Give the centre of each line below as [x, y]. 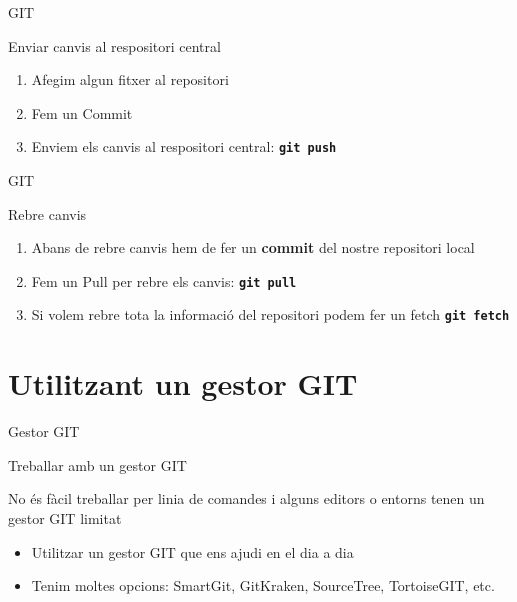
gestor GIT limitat [65, 518]
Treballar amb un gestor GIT [97, 464]
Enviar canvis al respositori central [114, 45]
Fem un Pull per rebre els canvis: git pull [164, 280]
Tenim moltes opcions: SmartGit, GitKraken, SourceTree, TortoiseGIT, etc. [263, 585]
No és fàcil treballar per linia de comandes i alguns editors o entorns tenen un [246, 498]
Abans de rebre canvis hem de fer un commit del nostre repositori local [253, 247]
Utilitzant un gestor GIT [183, 383]
